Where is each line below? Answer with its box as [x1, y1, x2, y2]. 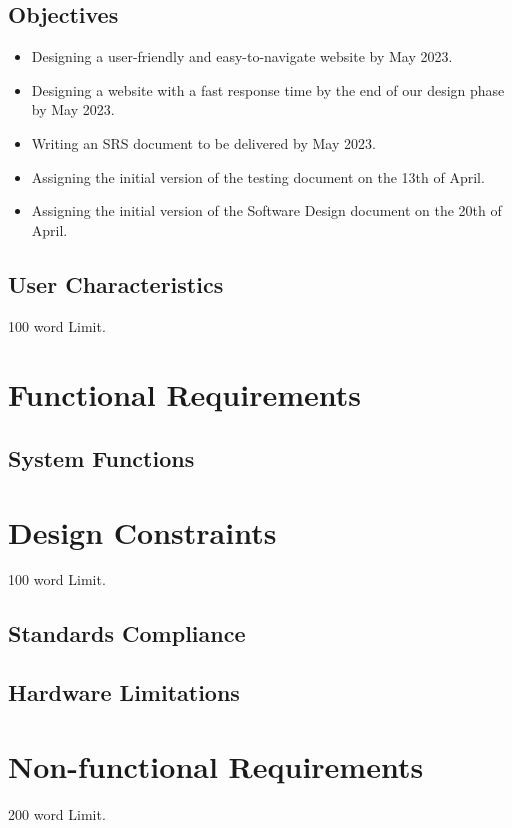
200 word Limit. [8, 803, 106, 824]
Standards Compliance [8, 618, 246, 649]
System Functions [8, 442, 195, 473]
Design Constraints [8, 511, 277, 552]
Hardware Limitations [8, 677, 240, 708]
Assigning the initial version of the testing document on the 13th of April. [31, 166, 485, 187]
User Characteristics [8, 268, 224, 299]
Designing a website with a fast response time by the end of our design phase [31, 79, 505, 100]
